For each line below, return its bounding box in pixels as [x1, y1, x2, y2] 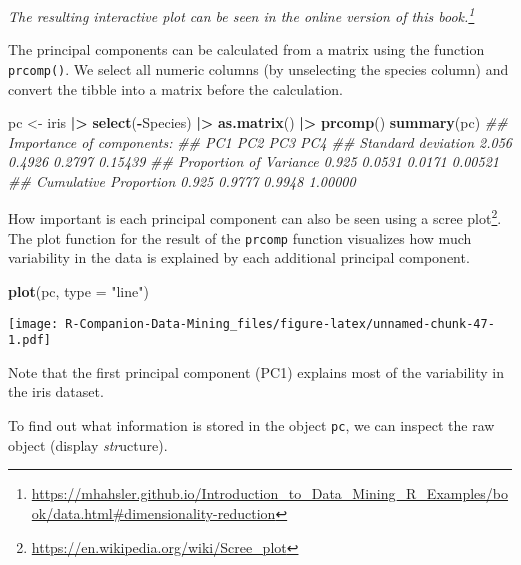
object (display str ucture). [8, 434, 168, 455]
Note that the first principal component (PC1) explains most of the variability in [8, 361, 505, 382]
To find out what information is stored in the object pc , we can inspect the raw [8, 415, 495, 436]
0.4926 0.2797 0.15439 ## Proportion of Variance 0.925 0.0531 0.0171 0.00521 [8, 151, 499, 172]
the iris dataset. [8, 381, 104, 402]
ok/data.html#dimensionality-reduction [31, 502, 276, 523]
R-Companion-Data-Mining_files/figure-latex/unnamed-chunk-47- [65, 316, 495, 331]
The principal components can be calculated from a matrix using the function [8, 39, 485, 60]
